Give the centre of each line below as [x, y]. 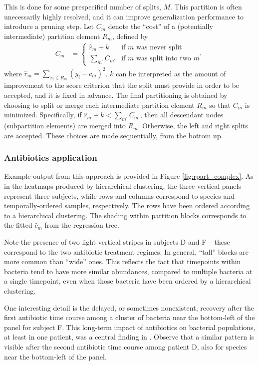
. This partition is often [206, 6]
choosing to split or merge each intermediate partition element [99, 105]
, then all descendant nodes [182, 115]
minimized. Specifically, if [43, 115]
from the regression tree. [82, 225]
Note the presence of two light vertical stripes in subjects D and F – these [117, 242]
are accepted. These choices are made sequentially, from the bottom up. [114, 135]
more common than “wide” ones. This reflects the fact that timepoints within [123, 261]
